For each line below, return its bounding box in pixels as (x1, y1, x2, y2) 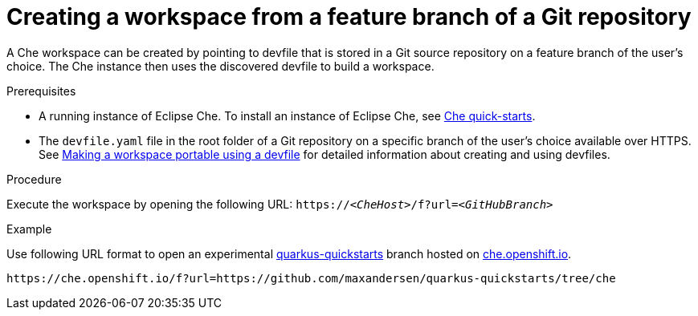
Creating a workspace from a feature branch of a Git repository (6, 3, 692, 30)
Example (6, 221, 52, 236)
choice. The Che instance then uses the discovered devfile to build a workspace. (6, 59, 435, 73)
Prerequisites (6, 83, 76, 98)
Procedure (6, 172, 62, 186)
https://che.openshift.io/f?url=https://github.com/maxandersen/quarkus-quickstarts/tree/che (6, 271, 616, 285)
